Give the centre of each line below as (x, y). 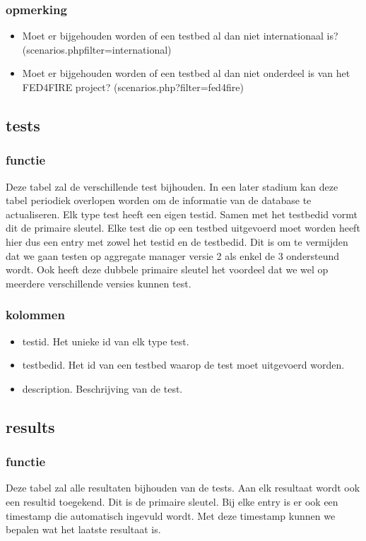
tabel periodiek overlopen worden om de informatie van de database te (159, 200)
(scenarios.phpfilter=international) (97, 49)
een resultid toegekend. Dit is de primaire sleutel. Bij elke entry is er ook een (172, 501)
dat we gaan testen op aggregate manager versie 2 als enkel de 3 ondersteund (173, 255)
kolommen (35, 315)
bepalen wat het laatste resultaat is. (83, 529)
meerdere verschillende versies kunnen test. (99, 283)
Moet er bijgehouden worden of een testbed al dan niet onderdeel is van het (186, 73)
